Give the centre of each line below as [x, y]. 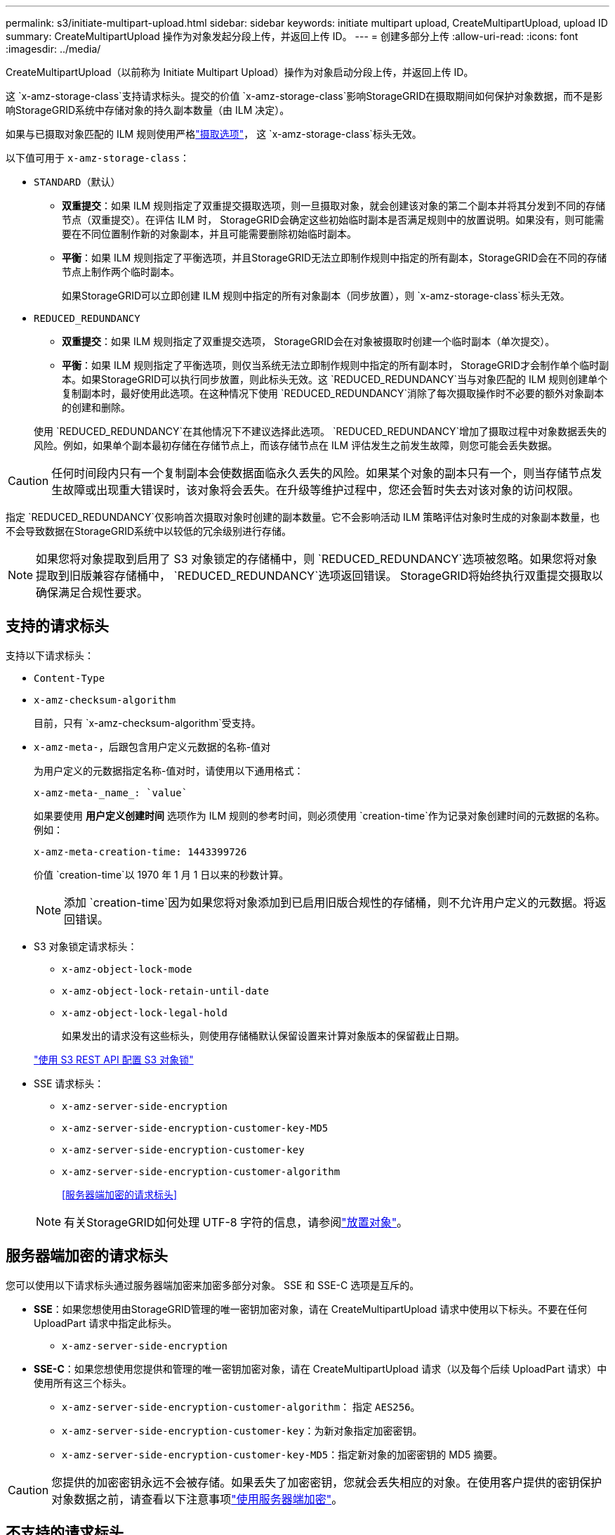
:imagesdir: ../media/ [53, 49]
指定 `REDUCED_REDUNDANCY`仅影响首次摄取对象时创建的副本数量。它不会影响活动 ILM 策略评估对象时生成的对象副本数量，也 [303, 517]
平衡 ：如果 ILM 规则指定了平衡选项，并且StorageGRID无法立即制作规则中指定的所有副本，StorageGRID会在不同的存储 [335, 258]
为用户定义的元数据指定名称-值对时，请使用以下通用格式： [169, 770]
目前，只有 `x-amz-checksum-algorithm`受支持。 [147, 723]
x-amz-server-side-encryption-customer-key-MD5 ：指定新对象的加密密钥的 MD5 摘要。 [283, 1454]
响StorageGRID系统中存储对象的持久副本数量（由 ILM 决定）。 [148, 110]
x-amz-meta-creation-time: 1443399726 [140, 851]
